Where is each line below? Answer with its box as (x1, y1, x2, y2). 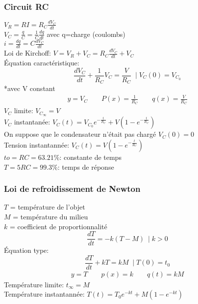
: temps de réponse (57, 161, 114, 172)
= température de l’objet (10, 202, 85, 212)
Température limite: (4, 279, 64, 289)
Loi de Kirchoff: (4, 48, 51, 58)
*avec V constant (4, 83, 55, 93)
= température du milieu (13, 211, 88, 221)
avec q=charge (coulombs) (47, 29, 125, 39)
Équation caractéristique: (4, 57, 79, 67)
